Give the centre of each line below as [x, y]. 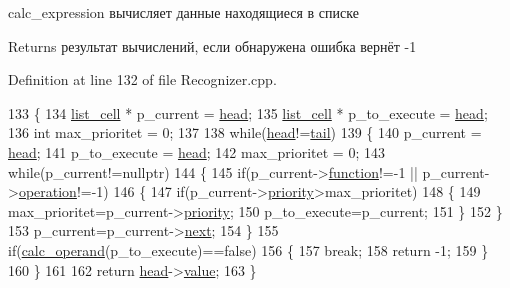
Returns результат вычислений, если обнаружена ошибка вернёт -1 [212, 45]
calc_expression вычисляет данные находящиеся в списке [183, 12]
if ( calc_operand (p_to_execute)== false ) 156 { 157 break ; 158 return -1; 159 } [248, 249]
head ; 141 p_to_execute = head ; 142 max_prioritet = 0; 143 [196, 151]
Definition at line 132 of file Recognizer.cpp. [142, 79]
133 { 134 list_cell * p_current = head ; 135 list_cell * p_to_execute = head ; [248, 112]
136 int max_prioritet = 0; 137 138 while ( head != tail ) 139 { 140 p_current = [245, 132]
